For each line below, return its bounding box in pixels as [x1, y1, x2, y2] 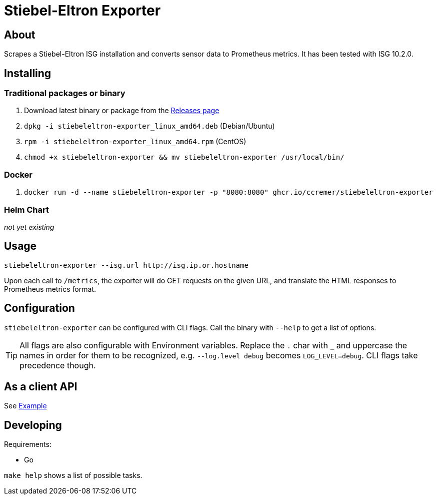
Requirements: [4, 440, 51, 449]
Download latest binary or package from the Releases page [24, 106, 219, 115]
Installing [4, 67, 51, 80]
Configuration [4, 302, 75, 315]
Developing [4, 418, 62, 431]
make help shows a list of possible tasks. [4, 471, 142, 480]
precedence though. [19, 360, 96, 370]
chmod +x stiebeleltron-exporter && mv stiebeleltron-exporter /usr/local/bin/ [24, 153, 344, 162]
